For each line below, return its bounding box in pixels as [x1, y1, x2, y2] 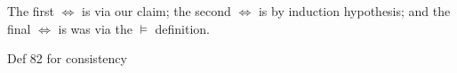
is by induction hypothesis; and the [258, 2, 451, 20]
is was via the [58, 19, 132, 37]
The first [7, 2, 55, 20]
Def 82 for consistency [7, 49, 127, 68]
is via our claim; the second [82, 2, 231, 20]
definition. [155, 19, 211, 37]
